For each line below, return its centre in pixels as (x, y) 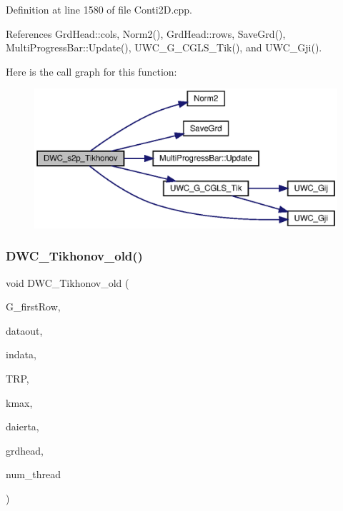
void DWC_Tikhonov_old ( (68, 282)
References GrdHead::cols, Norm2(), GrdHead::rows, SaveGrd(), (146, 33)
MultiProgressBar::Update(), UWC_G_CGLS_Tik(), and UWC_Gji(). (164, 47)
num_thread (34, 474)
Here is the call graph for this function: (91, 71)
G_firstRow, (33, 307)
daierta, (23, 426)
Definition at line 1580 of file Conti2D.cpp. (99, 9)
